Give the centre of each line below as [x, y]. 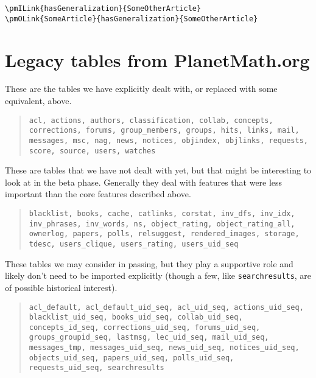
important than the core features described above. [98, 194]
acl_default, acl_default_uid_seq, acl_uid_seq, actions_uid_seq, [166, 307]
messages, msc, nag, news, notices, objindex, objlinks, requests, [168, 140]
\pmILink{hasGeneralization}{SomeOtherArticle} [103, 9]
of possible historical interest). [61, 287]
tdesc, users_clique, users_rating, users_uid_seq [134, 244]
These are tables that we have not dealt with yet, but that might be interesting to [158, 170]
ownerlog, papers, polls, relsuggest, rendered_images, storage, [164, 234]
